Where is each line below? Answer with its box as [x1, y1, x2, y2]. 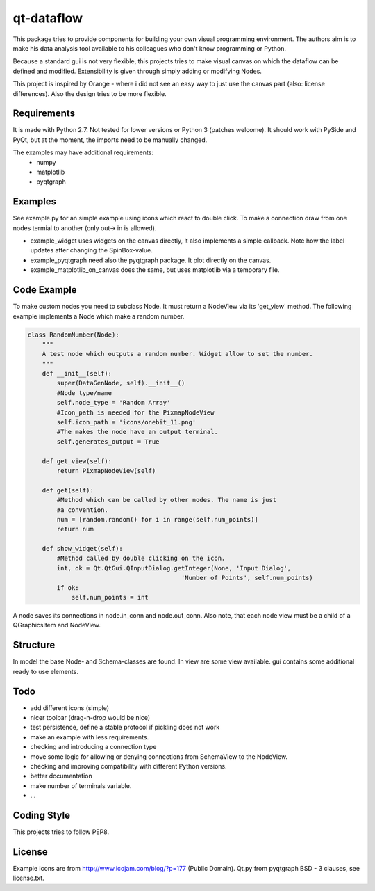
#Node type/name [56, 389, 112, 396]
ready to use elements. [12, 667, 79, 675]
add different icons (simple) [30, 703, 110, 712]
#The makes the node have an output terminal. [56, 428, 218, 436]
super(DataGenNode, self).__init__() [56, 379, 185, 387]
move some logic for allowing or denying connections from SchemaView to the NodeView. [30, 752, 288, 761]
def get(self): [42, 486, 94, 494]
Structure [12, 639, 56, 651]
